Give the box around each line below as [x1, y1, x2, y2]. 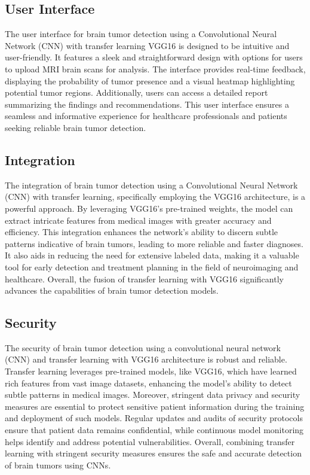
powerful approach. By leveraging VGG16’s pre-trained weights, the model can [5, 202, 293, 214]
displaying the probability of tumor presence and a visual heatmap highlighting [5, 74, 295, 87]
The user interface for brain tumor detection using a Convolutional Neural [5, 28, 277, 40]
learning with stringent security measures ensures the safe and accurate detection [5, 447, 302, 459]
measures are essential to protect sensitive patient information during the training [5, 400, 305, 412]
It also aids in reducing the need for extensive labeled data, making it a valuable [5, 249, 299, 261]
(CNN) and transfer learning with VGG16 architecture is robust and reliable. [5, 353, 287, 366]
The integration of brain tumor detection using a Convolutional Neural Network [5, 178, 298, 191]
